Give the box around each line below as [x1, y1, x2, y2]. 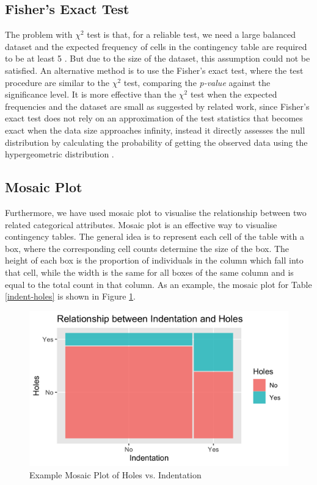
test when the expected [190, 88, 277, 101]
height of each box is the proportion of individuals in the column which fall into [5, 254, 304, 267]
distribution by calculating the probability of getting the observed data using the [5, 135, 308, 148]
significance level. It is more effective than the [5, 88, 177, 101]
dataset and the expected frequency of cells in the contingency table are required [5, 40, 307, 52]
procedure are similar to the [5, 76, 109, 88]
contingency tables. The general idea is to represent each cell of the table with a [5, 230, 304, 243]
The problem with [5, 28, 73, 41]
